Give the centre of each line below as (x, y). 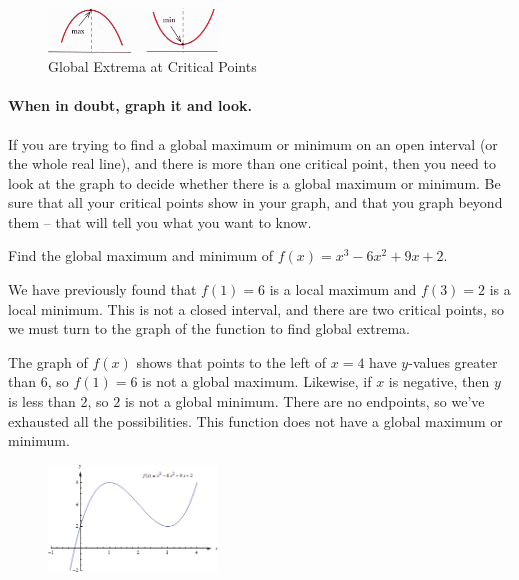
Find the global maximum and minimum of (141, 255)
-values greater (453, 361)
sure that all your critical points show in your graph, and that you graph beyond (255, 202)
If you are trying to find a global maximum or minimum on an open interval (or (253, 143)
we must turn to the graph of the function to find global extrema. (209, 328)
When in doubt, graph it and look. (130, 105)
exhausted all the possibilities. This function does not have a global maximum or (255, 420)
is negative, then (439, 381)
